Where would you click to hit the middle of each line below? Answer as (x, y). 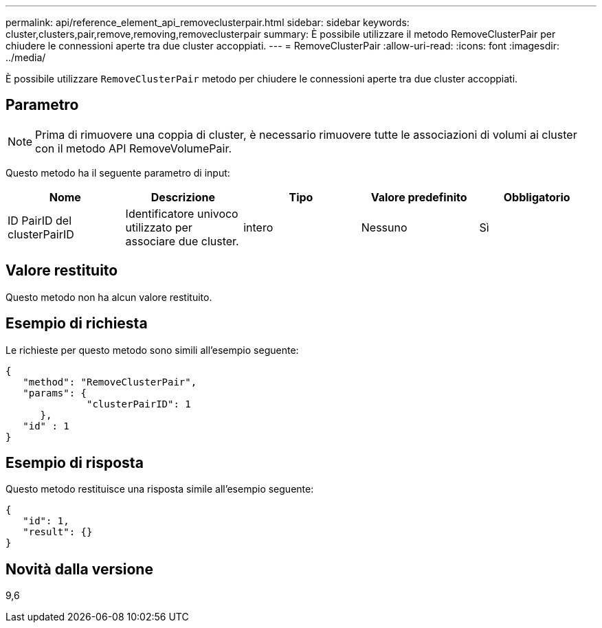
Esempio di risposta (75, 462)
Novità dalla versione (79, 569)
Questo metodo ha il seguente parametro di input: (118, 172)
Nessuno (384, 227)
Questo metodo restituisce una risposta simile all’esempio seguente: (160, 489)
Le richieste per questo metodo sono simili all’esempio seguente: (152, 350)
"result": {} (58, 532)
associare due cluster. (182, 241)
